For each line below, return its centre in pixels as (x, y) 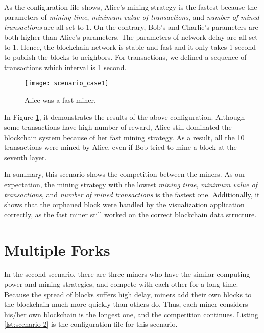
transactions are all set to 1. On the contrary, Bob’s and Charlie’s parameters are (131, 27)
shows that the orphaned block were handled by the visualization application (124, 204)
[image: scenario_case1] (67, 84)
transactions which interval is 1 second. (65, 67)
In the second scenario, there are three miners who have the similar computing (127, 274)
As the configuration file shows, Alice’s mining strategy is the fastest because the (131, 7)
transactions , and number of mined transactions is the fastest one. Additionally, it (132, 194)
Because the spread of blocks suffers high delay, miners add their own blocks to (128, 294)
